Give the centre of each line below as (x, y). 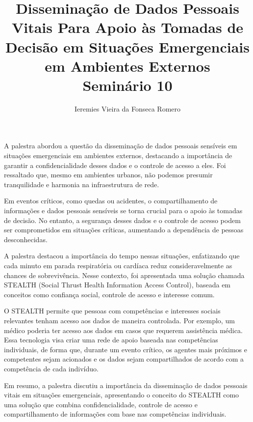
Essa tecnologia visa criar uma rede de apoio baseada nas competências (111, 340)
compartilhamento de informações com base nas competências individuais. (115, 414)
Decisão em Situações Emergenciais (127, 46)
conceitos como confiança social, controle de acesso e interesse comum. (109, 294)
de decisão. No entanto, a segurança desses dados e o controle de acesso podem (122, 220)
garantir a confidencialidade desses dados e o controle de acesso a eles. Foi (115, 165)
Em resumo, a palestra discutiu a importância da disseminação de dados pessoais (126, 385)
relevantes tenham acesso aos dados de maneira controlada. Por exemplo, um (119, 320)
